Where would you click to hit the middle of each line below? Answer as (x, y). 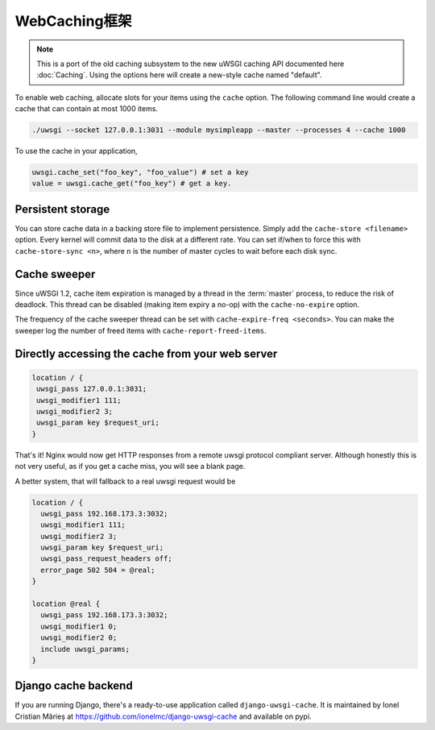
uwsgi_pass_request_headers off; (106, 559)
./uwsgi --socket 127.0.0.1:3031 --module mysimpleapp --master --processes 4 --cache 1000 (219, 130)
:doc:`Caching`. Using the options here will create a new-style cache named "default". (179, 75)
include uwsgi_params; (85, 649)
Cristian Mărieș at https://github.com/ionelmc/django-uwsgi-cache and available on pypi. (163, 716)
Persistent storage (62, 209)
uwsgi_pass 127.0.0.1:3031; (92, 389)
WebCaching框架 (73, 21)
